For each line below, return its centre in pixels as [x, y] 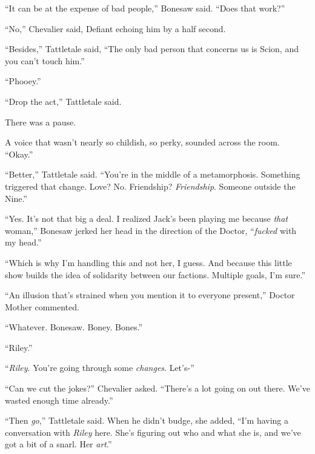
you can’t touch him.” [45, 60]
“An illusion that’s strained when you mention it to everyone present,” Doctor [150, 295]
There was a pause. [41, 122]
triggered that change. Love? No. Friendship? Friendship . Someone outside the [150, 186]
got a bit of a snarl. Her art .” [58, 444]
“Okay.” [19, 154]
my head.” [23, 242]
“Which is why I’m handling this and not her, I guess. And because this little [148, 262]
